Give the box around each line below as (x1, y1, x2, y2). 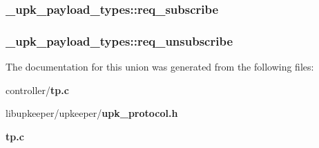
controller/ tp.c (6, 82, 69, 97)
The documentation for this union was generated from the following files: (6, 59, 314, 74)
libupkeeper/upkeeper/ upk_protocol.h (6, 106, 178, 120)
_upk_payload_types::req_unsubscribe (6, 32, 233, 49)
